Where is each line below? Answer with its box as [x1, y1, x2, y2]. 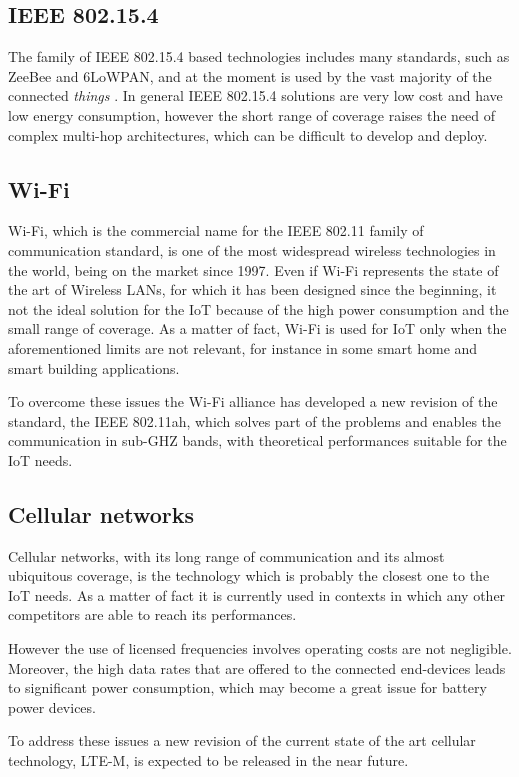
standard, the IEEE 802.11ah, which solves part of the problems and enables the [8, 410, 502, 431]
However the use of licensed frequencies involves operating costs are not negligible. [8, 638, 512, 659]
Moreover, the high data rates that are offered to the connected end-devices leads [8, 657, 506, 678]
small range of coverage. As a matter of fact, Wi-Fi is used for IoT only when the [8, 318, 507, 339]
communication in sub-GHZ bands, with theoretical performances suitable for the [8, 430, 507, 451]
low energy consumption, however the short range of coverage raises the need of [8, 104, 495, 125]
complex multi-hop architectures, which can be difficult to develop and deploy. [8, 124, 488, 145]
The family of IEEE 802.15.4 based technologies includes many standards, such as [8, 46, 510, 67]
